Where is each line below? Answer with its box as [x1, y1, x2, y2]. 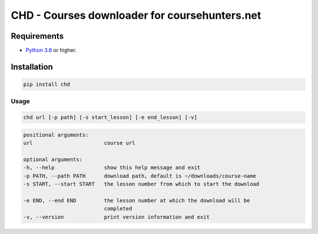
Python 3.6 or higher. [25, 47, 77, 54]
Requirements [11, 31, 64, 41]
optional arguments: [23, 156, 82, 162]
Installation [11, 62, 53, 72]
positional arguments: [23, 131, 89, 138]
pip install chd [23, 81, 71, 88]
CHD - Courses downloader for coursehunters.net [11, 9, 261, 22]
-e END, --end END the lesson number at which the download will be [23, 197, 250, 204]
